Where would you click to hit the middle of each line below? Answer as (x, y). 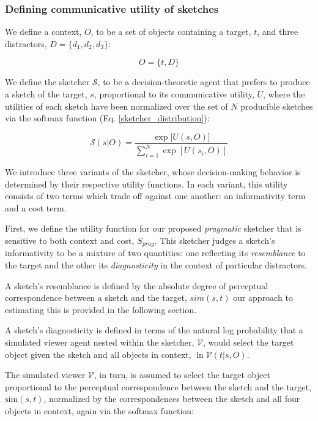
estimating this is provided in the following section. (101, 309)
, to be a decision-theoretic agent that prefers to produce (204, 82)
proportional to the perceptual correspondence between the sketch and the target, (158, 386)
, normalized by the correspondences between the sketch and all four (172, 399)
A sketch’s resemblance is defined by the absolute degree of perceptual (137, 285)
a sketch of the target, (46, 94)
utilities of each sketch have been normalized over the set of (116, 106)
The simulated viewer (45, 375)
